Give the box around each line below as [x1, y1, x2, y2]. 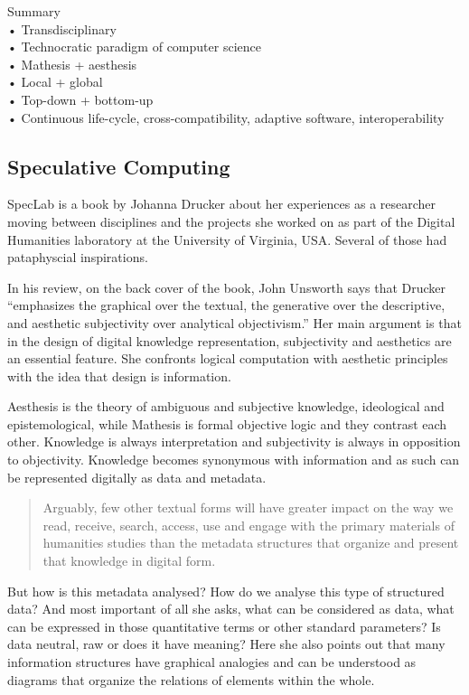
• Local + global [7, 72, 103, 91]
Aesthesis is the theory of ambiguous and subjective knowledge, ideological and [7, 397, 445, 416]
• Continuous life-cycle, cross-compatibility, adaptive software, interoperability [7, 108, 445, 127]
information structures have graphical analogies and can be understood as [7, 653, 417, 672]
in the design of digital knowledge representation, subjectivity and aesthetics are [7, 331, 452, 350]
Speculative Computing [7, 152, 230, 180]
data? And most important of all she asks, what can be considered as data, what [7, 599, 455, 618]
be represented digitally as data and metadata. [7, 467, 267, 486]
